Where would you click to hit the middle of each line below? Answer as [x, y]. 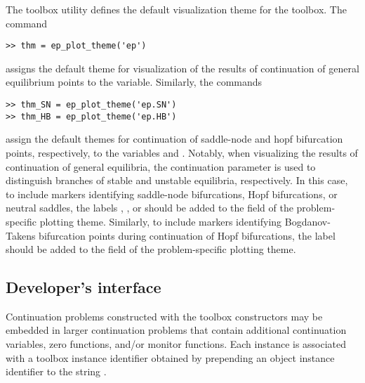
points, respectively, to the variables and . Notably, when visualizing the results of [182, 152]
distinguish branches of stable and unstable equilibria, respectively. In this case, [177, 180]
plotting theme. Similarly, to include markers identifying [161, 221]
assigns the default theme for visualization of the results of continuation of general [182, 68]
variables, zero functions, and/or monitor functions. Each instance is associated [176, 344]
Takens [21, 235]
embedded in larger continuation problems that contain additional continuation [176, 330]
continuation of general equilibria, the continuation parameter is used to [161, 166]
